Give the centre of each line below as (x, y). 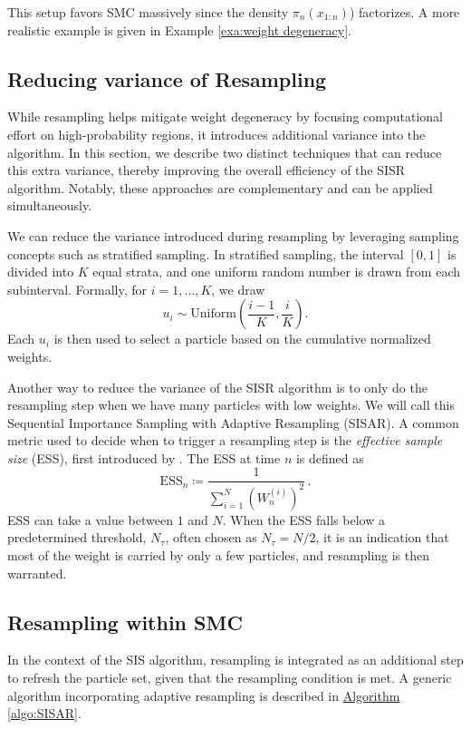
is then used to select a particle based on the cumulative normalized (242, 339)
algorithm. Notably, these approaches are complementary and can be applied (220, 187)
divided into (41, 272)
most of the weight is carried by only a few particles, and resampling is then (219, 555)
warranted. (37, 573)
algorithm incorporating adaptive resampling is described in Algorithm (204, 695)
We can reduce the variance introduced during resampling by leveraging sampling (233, 235)
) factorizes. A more (404, 12)
